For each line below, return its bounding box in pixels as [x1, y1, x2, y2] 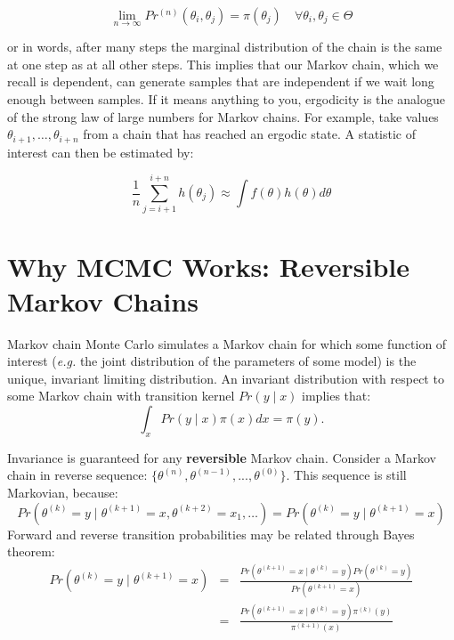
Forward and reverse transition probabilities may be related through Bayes [7, 524, 415, 543]
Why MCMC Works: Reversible [7, 247, 410, 284]
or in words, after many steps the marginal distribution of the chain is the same [7, 37, 442, 56]
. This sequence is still [286, 466, 407, 484]
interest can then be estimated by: [7, 142, 194, 161]
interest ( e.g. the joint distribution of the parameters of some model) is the [7, 352, 417, 370]
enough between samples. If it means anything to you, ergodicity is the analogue [7, 90, 445, 108]
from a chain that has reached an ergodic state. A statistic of [83, 125, 416, 143]
